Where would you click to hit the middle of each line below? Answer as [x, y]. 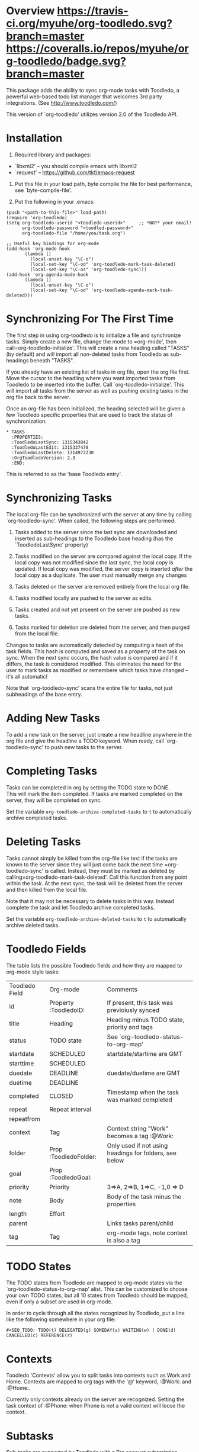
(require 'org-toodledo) [37, 217]
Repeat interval [70, 1109]
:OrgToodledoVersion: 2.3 [44, 458]
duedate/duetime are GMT [144, 1073]
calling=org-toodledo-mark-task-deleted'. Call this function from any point [97, 877]
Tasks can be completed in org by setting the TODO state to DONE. [88, 787]
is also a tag [123, 1240]
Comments [122, 989]
